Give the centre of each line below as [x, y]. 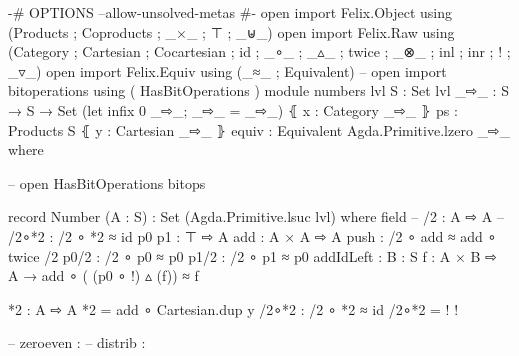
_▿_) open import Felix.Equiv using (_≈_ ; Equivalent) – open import [227, 70]
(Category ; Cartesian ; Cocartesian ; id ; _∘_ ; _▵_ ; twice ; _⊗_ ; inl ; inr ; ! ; [259, 51]
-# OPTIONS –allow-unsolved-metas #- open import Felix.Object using [230, 12]
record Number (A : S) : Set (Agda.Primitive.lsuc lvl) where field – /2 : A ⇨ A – [256, 216]
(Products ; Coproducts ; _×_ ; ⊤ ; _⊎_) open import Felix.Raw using [231, 31]
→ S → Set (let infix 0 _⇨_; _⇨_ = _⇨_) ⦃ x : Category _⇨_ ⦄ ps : [233, 109]
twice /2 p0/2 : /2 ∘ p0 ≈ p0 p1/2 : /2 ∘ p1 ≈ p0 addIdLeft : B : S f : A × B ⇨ [252, 255]
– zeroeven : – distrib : [77, 342]
